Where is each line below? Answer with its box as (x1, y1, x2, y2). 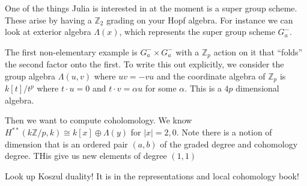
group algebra (5, 69, 56, 82)
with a (175, 45, 199, 58)
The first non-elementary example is (5, 45, 138, 58)
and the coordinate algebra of (156, 69, 266, 82)
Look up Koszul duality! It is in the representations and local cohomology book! (5, 169, 299, 182)
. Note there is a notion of (176, 126, 272, 138)
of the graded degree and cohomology (160, 137, 298, 150)
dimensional (236, 82, 279, 95)
